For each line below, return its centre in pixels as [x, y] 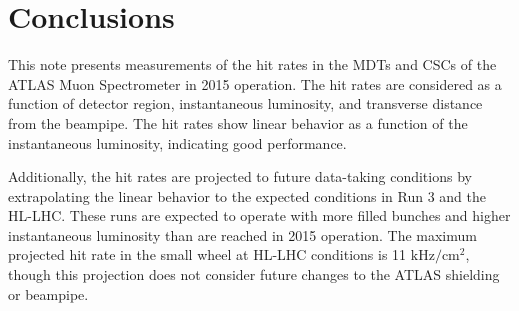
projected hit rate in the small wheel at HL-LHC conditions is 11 [207, 254]
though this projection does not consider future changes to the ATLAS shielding [254, 274]
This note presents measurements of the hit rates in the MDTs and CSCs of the [252, 64]
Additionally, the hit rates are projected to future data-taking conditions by [240, 176]
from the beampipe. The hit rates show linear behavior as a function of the [238, 122]
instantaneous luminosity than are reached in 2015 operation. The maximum [242, 234]
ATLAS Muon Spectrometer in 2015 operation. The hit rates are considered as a [255, 83]
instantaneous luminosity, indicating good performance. [177, 142]
